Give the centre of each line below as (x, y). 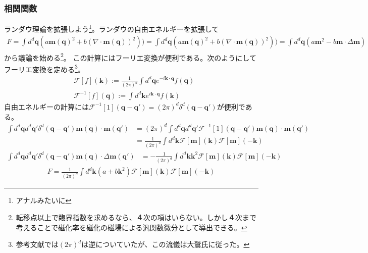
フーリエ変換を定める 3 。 (44, 68)
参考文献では (37, 244)
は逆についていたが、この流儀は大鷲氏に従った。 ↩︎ (166, 244)
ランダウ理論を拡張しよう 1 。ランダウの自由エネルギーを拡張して (112, 28)
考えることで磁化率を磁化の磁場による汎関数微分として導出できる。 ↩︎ (132, 227)
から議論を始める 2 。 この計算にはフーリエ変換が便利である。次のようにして (130, 57)
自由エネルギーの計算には (46, 106)
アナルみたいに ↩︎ (44, 200)
